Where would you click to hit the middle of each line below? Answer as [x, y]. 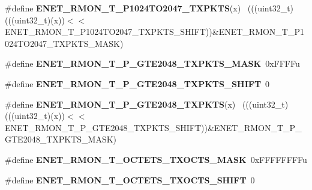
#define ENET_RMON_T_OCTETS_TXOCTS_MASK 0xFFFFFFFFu [156, 159]
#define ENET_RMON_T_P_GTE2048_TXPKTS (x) [120, 104]
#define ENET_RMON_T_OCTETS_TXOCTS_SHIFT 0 [130, 179]
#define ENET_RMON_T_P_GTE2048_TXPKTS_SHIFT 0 [137, 83]
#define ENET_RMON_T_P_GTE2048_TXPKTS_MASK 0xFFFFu [152, 63]
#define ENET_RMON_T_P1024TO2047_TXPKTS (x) [123, 8]
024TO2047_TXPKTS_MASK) [64, 43]
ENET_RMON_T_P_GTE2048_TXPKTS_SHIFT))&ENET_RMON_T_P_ [153, 127]
